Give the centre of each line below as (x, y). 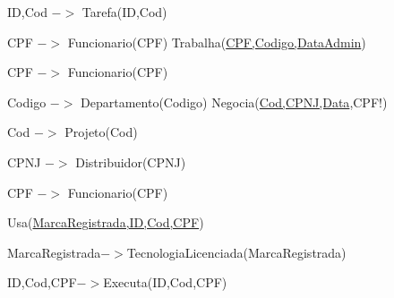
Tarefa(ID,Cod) (124, 12)
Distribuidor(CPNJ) (131, 162)
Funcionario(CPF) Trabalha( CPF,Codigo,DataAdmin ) (217, 42)
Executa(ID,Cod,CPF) (165, 282)
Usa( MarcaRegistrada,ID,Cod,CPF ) (106, 222)
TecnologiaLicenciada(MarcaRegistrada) (236, 252)
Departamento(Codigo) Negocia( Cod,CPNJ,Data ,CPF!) (234, 102)
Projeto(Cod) (101, 132)
